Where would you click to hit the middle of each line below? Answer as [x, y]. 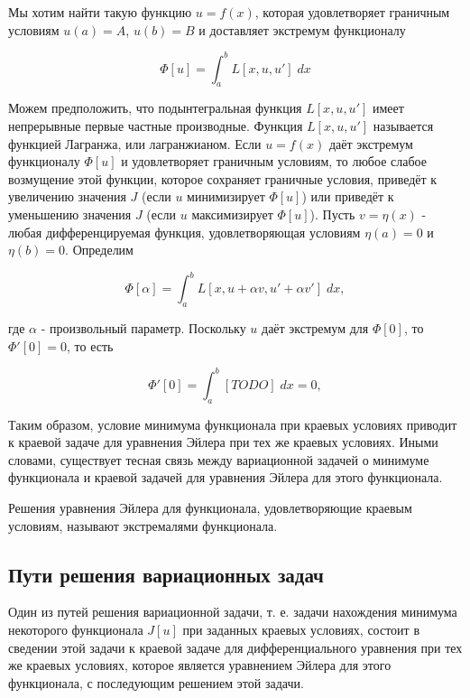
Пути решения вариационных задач [166, 574]
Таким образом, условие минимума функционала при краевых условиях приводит [233, 424]
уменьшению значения [70, 214]
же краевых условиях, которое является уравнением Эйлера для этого [200, 665]
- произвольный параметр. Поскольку [143, 328]
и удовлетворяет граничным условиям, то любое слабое [274, 161]
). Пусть [332, 214]
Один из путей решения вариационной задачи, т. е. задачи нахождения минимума [233, 612]
